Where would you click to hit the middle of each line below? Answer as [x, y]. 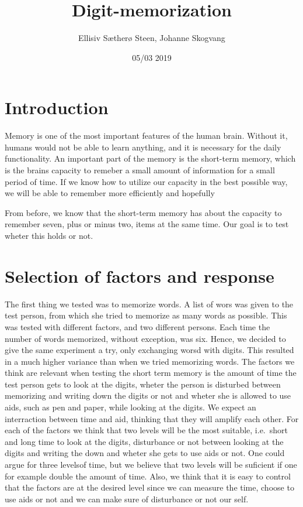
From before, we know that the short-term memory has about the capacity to [143, 212]
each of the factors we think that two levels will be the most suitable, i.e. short [146, 430]
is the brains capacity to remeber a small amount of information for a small [140, 170]
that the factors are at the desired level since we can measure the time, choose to [149, 487]
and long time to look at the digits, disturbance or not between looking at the [144, 441]
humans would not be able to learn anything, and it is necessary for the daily [143, 147]
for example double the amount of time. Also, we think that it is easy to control [148, 476]
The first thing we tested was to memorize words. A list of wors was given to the [149, 304]
